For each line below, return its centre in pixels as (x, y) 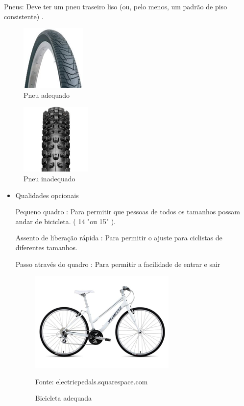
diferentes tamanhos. (46, 247)
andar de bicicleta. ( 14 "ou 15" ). (65, 221)
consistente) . (24, 16)
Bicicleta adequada (63, 398)
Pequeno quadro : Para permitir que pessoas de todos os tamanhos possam (128, 212)
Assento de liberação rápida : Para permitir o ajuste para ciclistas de (119, 238)
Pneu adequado (47, 95)
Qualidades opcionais (47, 195)
